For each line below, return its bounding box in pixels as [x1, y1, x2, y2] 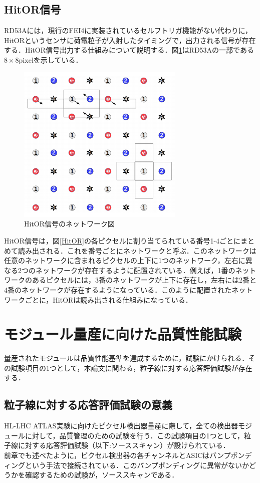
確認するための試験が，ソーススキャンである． [25, 469, 179, 480]
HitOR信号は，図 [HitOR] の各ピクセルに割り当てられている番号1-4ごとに [4, 235, 241, 246]
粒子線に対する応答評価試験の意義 [4, 397, 172, 412]
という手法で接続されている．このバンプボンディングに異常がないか [25, 459, 249, 470]
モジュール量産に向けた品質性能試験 [4, 324, 242, 344]
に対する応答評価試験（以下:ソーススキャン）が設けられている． [18, 440, 230, 450]
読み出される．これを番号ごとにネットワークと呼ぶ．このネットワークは [18, 245, 256, 256]
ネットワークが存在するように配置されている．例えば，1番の [35, 265, 235, 275]
